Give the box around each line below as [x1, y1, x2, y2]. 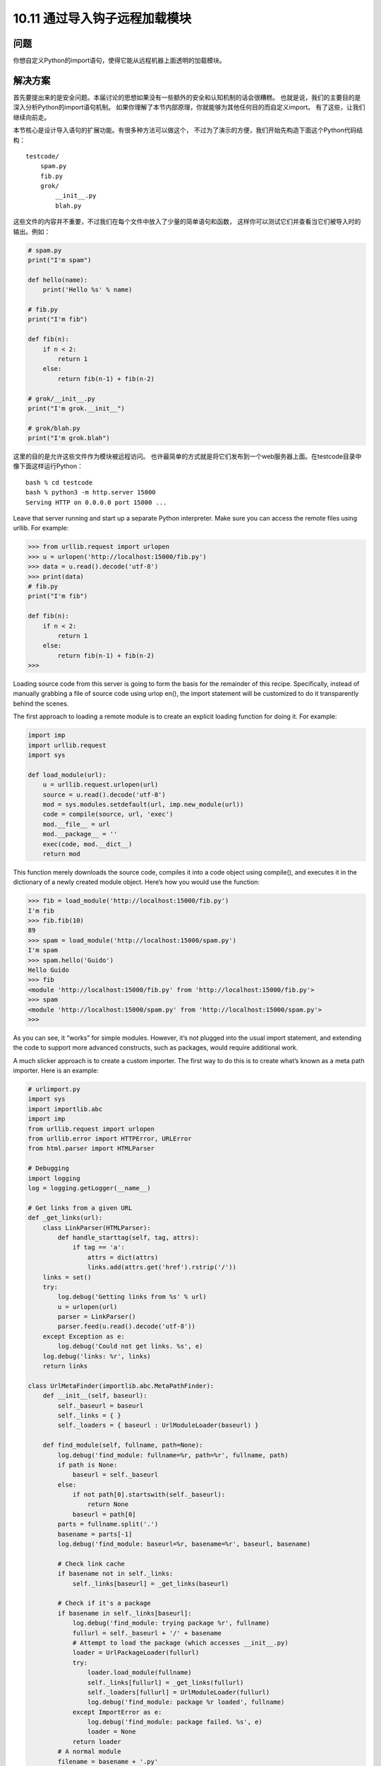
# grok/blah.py [28, 424, 80, 432]
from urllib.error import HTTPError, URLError [28, 1134, 192, 1143]
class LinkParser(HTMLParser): [42, 1223, 151, 1232]
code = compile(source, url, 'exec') [42, 810, 174, 819]
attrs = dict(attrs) [87, 1253, 159, 1261]
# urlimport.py [28, 1085, 80, 1094]
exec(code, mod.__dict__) [42, 840, 133, 848]
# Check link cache [57, 1560, 125, 1568]
